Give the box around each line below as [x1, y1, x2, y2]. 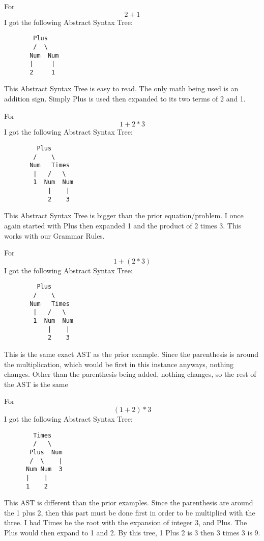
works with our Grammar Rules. [4, 230, 105, 241]
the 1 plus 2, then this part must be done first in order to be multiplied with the [4, 507, 255, 518]
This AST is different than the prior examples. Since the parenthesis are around [4, 497, 253, 508]
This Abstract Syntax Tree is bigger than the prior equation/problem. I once [4, 210, 244, 221]
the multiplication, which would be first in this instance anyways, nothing [4, 358, 234, 369]
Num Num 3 [25, 466, 63, 473]
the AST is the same [4, 378, 68, 389]
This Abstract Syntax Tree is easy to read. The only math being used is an [4, 83, 239, 94]
